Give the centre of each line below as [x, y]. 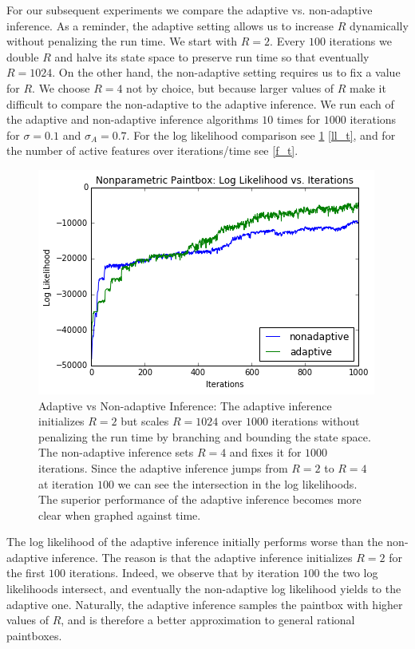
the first [26, 573]
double [23, 56]
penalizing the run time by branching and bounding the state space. [205, 436]
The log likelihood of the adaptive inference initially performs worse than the [195, 542]
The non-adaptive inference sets [116, 452]
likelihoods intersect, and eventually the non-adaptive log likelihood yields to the [204, 589]
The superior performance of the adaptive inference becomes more [200, 499]
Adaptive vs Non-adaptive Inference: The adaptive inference [185, 405]
